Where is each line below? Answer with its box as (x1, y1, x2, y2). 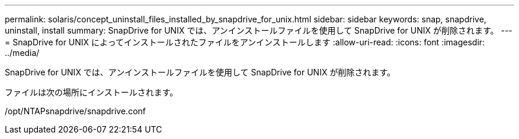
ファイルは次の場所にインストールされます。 (5, 87, 178, 97)
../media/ (5, 48, 40, 58)
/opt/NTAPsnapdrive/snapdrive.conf (5, 106, 146, 116)
